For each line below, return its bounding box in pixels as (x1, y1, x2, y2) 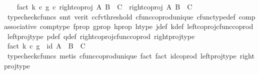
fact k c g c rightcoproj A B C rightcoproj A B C (16, 1, 192, 11)
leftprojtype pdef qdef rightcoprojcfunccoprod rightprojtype (7, 30, 195, 41)
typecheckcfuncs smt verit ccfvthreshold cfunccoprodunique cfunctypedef (7, 11, 235, 21)
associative (4, 21, 37, 31)
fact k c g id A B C (7, 40, 85, 51)
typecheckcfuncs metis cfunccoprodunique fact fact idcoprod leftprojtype (7, 50, 236, 60)
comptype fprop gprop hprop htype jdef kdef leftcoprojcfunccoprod (40, 21, 253, 31)
